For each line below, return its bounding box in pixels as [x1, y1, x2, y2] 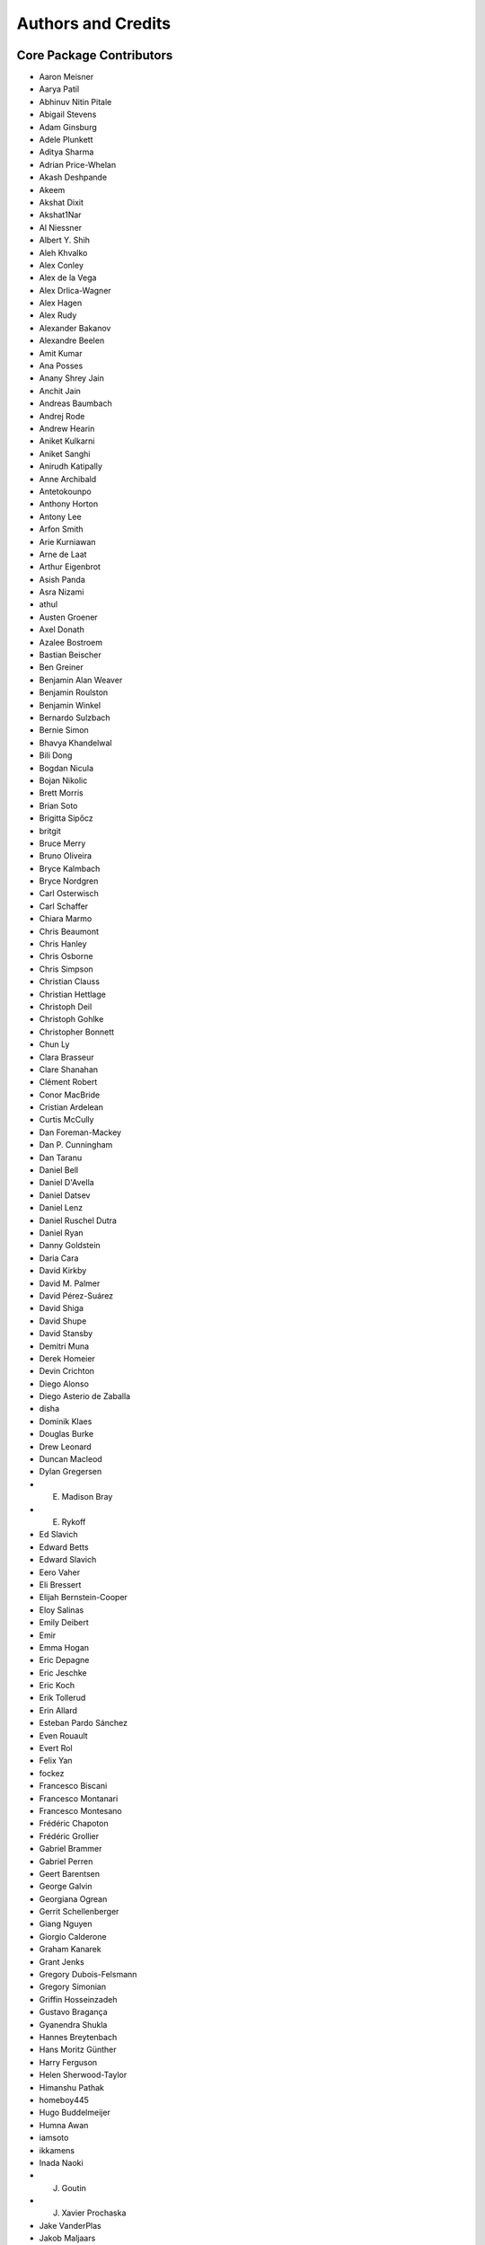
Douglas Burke [39, 1429, 94, 1439]
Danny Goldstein [39, 1240, 101, 1251]
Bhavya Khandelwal [39, 737, 112, 748]
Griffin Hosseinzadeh [39, 1994, 118, 2004]
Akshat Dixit [39, 197, 84, 207]
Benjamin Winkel [39, 700, 101, 710]
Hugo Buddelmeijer [39, 2107, 111, 2118]
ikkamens [39, 2144, 75, 2155]
